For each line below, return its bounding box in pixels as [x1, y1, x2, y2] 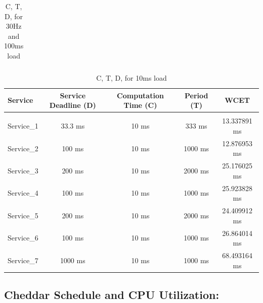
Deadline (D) [49, 100, 96, 110]
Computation [117, 90, 164, 100]
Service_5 [8, 210, 38, 220]
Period [184, 90, 208, 100]
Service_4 [8, 188, 38, 198]
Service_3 [8, 165, 38, 176]
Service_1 [8, 120, 38, 131]
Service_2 [8, 143, 38, 153]
